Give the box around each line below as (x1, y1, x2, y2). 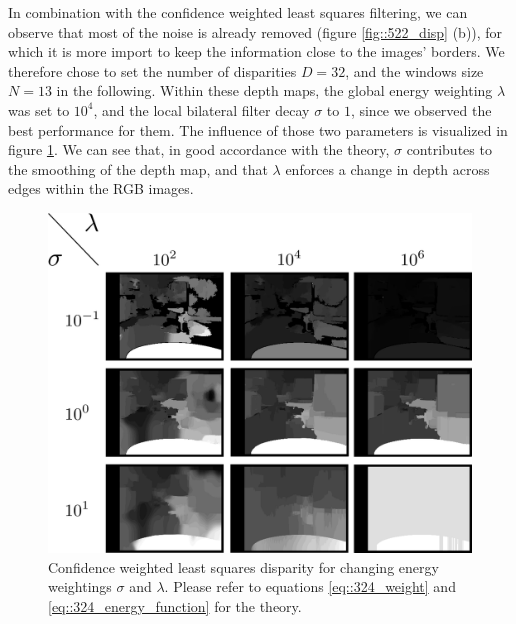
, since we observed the (350, 99, 492, 120)
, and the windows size (345, 60, 484, 81)
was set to (8, 99, 70, 120)
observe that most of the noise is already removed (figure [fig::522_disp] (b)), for (8, 21, 503, 42)
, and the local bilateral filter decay (93, 99, 310, 120)
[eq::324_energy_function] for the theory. (48, 596, 302, 617)
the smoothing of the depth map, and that (8, 158, 268, 179)
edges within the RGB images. (8, 178, 194, 199)
